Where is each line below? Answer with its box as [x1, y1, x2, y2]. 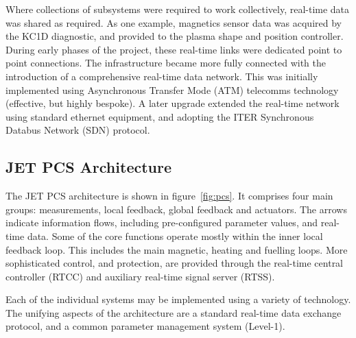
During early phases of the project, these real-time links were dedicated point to [5, 42, 342, 56]
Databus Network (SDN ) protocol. [5, 123, 150, 137]
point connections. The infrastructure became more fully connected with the [5, 56, 326, 70]
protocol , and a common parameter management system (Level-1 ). [5, 319, 285, 333]
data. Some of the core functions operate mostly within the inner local [27, 228, 323, 243]
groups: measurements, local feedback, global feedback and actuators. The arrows [5, 202, 347, 216]
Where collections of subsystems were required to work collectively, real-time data [5, 2, 350, 16]
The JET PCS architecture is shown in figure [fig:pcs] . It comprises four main [5, 189, 333, 203]
